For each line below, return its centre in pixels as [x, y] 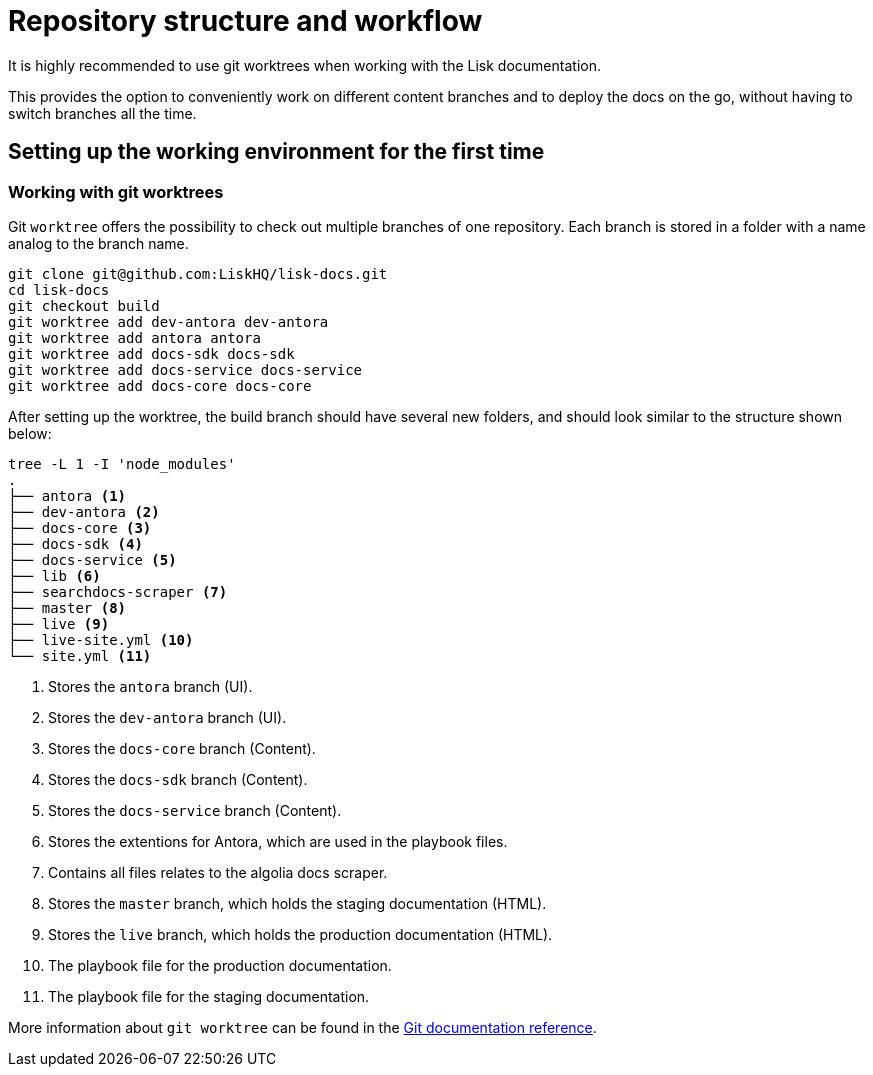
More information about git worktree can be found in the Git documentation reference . [302, 1027]
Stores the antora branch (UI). [150, 686]
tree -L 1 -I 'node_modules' [122, 463]
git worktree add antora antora [134, 337]
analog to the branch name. [98, 243]
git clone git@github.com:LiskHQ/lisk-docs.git [198, 273]
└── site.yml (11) [80, 655]
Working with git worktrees [116, 191]
